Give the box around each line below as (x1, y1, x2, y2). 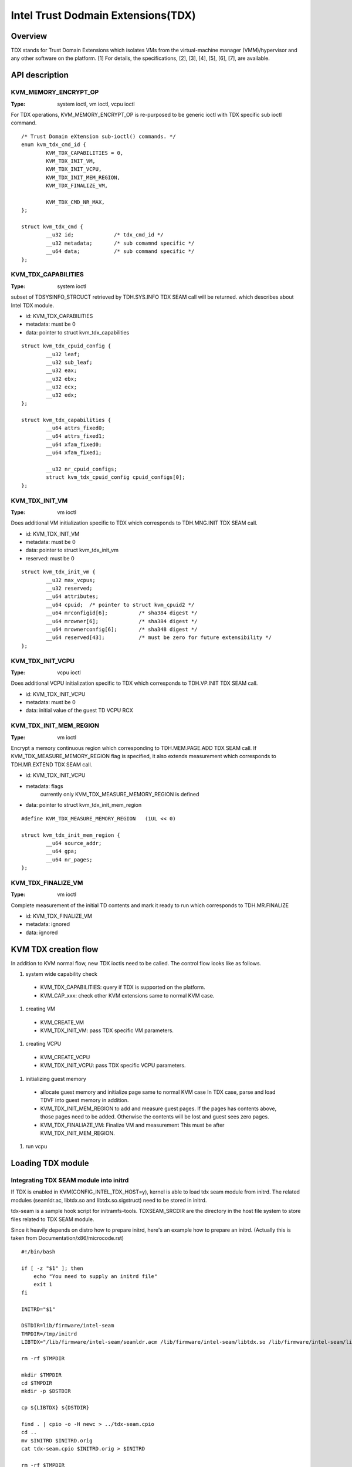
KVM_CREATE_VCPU (40, 1053, 90, 1060)
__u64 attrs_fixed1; (46, 433, 105, 440)
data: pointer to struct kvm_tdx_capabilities (25, 329, 130, 336)
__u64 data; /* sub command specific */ (46, 248, 195, 255)
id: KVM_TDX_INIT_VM (25, 530, 80, 537)
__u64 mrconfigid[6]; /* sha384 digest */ (46, 610, 198, 616)
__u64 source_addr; (46, 840, 102, 846)
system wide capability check (25, 971, 98, 978)
